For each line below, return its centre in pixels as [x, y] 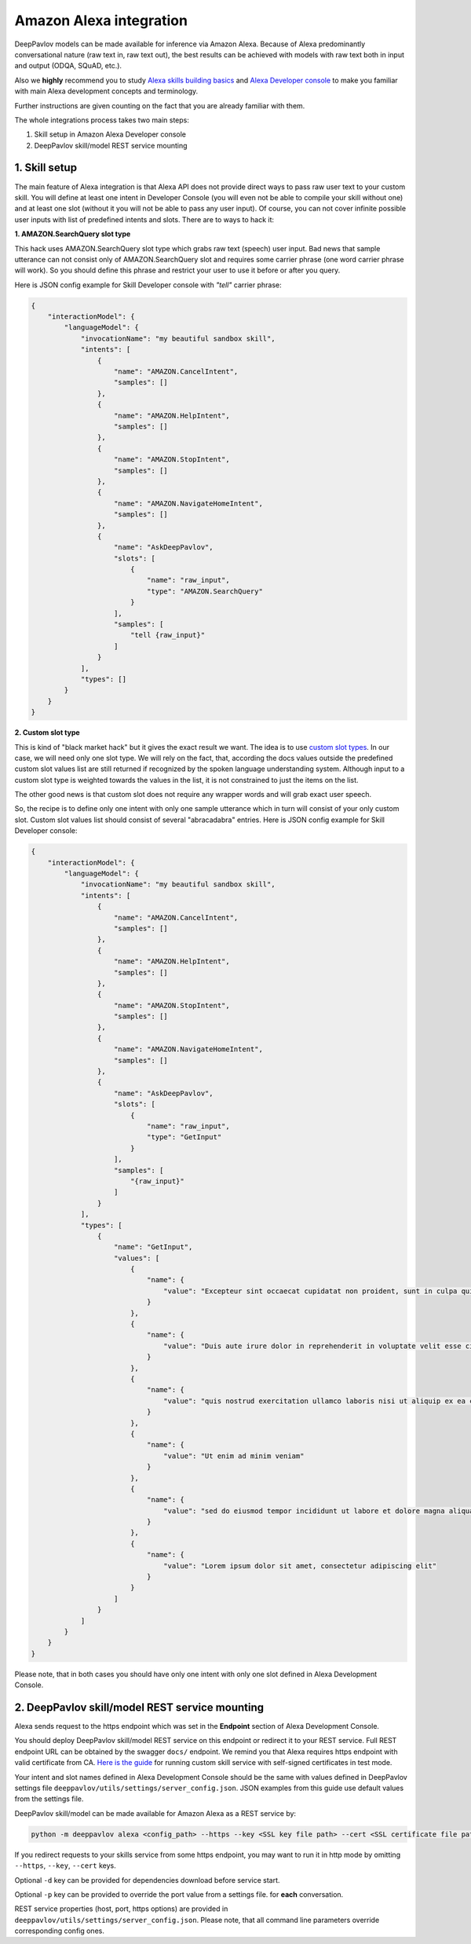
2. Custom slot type [47, 733]
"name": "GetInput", [153, 1247]
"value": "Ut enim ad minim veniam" [234, 1456]
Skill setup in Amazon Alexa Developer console [110, 134]
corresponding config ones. [60, 1931]
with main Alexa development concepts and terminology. [106, 91]
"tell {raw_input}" [168, 635]
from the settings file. [49, 1799]
